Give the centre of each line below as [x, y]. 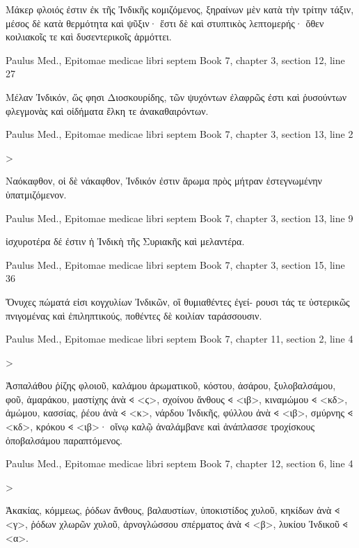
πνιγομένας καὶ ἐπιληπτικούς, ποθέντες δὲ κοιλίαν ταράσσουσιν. [134, 315]
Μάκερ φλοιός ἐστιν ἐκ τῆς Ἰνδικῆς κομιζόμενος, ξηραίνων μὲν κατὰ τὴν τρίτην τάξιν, [180, 9]
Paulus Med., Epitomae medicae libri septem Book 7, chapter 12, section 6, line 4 [179, 463]
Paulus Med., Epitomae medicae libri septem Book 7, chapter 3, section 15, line [175, 264]
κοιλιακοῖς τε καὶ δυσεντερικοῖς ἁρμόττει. [89, 37]
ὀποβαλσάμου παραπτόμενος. [64, 440]
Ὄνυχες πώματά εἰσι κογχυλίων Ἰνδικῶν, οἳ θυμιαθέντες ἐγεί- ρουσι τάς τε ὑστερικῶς [178, 301]
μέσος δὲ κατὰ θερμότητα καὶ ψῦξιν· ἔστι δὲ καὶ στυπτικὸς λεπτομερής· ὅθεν [165, 23]
